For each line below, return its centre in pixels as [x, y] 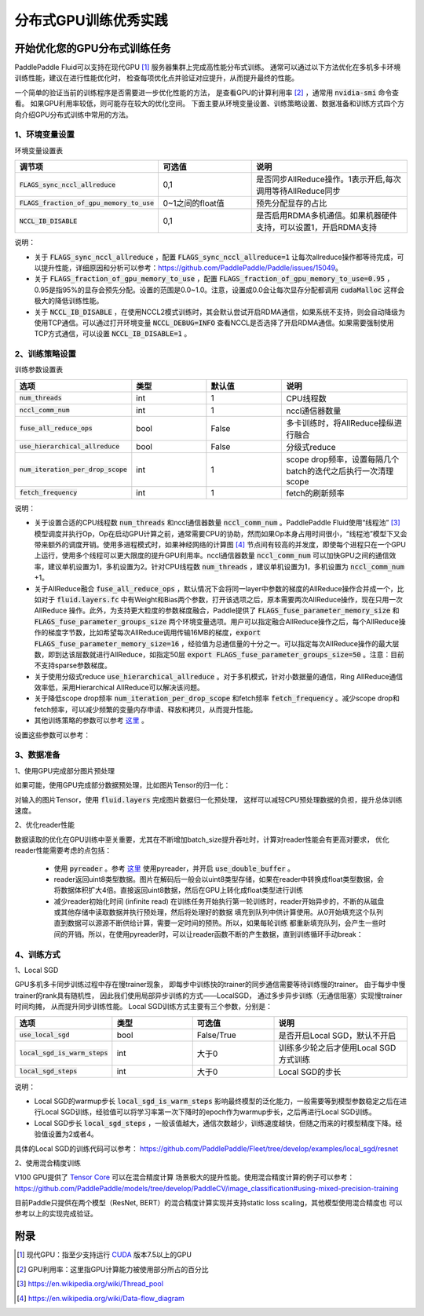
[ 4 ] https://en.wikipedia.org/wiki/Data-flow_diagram [101, 1298]
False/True [217, 1035]
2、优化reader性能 [44, 825]
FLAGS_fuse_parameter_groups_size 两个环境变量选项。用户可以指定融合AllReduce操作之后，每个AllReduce [217, 621]
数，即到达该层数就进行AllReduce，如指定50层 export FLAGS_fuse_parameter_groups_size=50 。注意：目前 [219, 654]
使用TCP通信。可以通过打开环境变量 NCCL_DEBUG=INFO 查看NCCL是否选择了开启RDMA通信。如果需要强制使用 [214, 323]
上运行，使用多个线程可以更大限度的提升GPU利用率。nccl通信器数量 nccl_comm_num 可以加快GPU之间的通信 [212, 556]
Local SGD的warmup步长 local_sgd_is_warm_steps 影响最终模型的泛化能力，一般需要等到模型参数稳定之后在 [217, 1101]
